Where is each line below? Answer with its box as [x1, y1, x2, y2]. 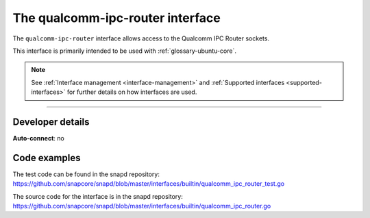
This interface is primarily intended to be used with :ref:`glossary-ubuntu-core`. [12, 47, 236, 55]
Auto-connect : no [12, 134, 64, 143]
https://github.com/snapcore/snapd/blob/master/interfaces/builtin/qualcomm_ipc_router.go [12, 202, 271, 210]
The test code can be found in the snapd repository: [12, 170, 160, 178]
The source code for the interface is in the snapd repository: [12, 192, 183, 200]
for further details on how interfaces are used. [66, 88, 197, 96]
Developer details [12, 116, 90, 128]
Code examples [12, 152, 81, 164]
